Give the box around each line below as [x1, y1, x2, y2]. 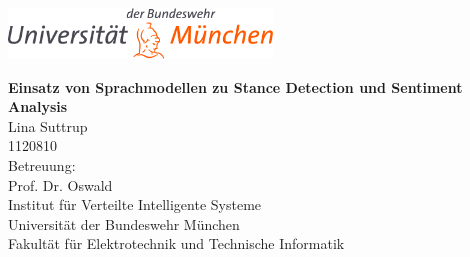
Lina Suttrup [8, 115, 88, 136]
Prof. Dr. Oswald [8, 174, 113, 195]
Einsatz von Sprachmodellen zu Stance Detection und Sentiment [8, 76, 463, 97]
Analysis [8, 96, 68, 117]
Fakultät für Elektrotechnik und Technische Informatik [8, 233, 345, 254]
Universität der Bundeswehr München [8, 213, 240, 234]
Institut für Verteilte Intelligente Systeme [8, 194, 262, 215]
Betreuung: [8, 154, 76, 175]
